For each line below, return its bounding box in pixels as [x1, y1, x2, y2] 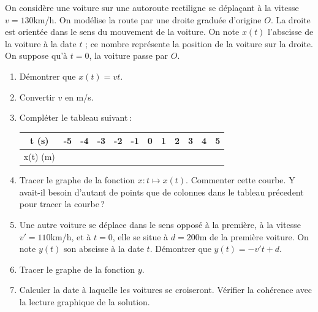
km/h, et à [50, 230, 91, 243]
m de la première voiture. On [199, 230, 309, 243]
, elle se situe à [112, 230, 168, 243]
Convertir [19, 90, 55, 103]
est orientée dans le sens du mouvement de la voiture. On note [5, 25, 240, 38]
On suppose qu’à [5, 49, 68, 62]
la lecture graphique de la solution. [19, 295, 150, 308]
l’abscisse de [268, 25, 314, 38]
